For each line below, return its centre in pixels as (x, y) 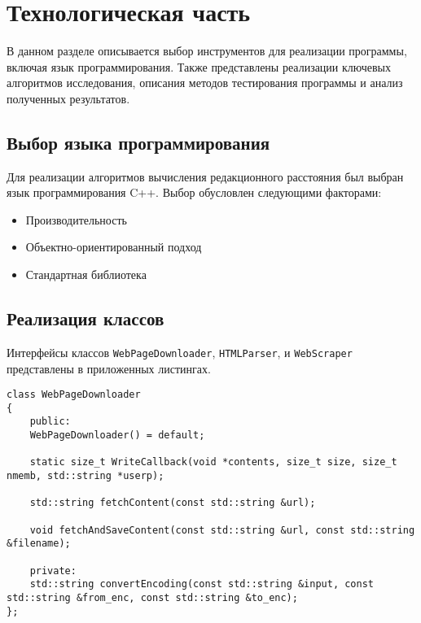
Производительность (76, 219)
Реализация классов (86, 318)
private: (53, 571)
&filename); (39, 544)
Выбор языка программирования (138, 142)
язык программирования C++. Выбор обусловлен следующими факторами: (194, 192)
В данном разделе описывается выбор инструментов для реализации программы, (207, 51)
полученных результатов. (68, 98)
